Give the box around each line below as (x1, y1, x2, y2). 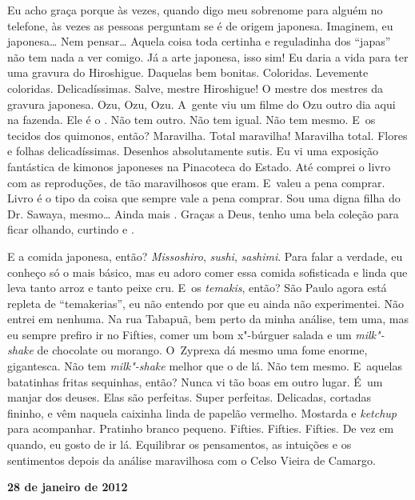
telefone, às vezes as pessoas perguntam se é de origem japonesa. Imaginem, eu (7, 17, 393, 34)
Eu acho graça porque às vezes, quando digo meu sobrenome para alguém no (7, 2, 383, 18)
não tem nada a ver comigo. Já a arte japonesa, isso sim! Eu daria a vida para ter (7, 48, 409, 65)
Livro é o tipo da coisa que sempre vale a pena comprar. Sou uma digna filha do (7, 190, 401, 206)
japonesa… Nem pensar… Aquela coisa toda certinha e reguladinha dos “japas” (7, 33, 391, 50)
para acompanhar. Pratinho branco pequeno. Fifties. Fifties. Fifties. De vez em (7, 420, 394, 437)
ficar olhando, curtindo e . (7, 221, 134, 238)
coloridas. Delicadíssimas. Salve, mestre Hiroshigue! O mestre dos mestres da (7, 79, 384, 96)
